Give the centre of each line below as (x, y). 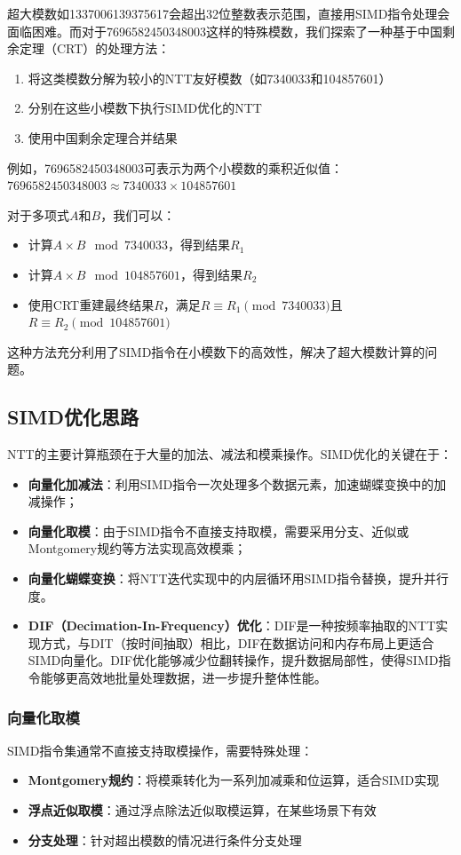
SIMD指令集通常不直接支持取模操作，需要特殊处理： (160, 750)
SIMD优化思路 (73, 417)
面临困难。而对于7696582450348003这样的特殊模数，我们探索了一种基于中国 (225, 31)
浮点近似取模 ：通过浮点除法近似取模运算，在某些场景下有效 (202, 810)
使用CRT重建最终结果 (91, 304)
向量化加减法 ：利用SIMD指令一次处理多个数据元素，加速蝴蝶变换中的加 (237, 483)
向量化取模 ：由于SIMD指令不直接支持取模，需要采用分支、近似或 (219, 530)
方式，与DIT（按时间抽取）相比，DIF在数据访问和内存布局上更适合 (237, 642)
